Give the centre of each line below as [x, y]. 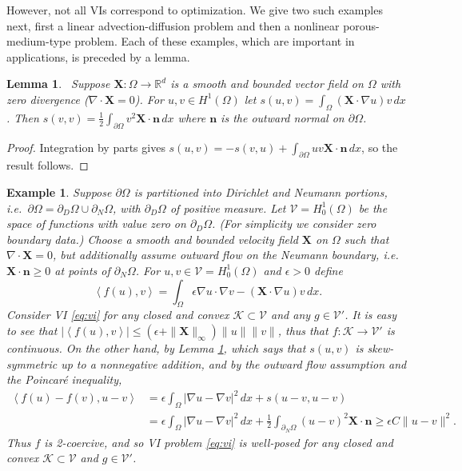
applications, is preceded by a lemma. [98, 56]
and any [291, 315]
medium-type [39, 41]
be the [373, 208]
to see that [32, 330]
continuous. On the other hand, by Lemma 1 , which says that [156, 347]
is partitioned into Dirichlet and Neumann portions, [261, 192]
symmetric [32, 363]
